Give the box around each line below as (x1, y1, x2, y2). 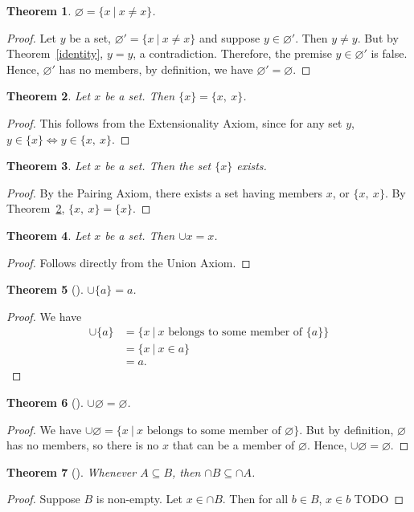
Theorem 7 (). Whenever (6, 463, 137, 480)
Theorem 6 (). (6, 394, 84, 410)
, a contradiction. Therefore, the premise (133, 45, 332, 62)
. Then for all (222, 490, 289, 507)
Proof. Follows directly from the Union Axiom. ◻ (6, 254, 251, 270)
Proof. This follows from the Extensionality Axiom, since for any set (6, 114, 342, 131)
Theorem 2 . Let (6, 87, 91, 104)
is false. (371, 45, 408, 62)
